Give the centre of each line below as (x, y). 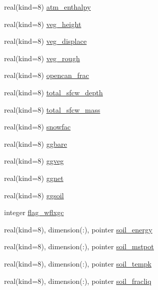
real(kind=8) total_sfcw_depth (54, 92)
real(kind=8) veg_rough (42, 58)
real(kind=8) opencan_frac (47, 75)
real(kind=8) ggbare (36, 143)
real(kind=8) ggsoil (34, 195)
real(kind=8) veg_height (43, 24)
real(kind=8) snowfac (37, 127)
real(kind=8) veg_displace (45, 41)
